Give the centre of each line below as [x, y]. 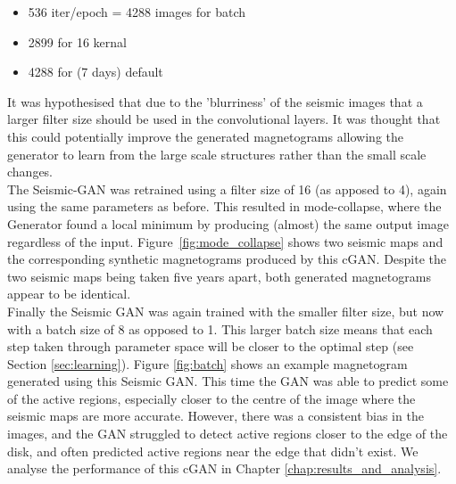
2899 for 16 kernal [77, 41]
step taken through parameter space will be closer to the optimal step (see [211, 346]
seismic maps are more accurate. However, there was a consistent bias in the [216, 416]
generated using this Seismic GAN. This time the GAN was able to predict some [228, 381]
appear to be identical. [69, 294]
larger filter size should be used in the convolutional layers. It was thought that [224, 119]
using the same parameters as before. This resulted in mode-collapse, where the [224, 206]
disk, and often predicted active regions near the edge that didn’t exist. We [213, 451]
